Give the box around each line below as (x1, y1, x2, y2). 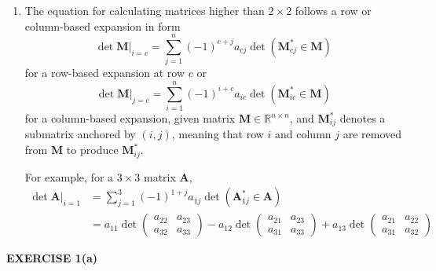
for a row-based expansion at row (24, 64, 185, 81)
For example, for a (24, 168, 114, 185)
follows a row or (295, 2, 372, 18)
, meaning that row (171, 126, 264, 142)
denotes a (339, 110, 386, 126)
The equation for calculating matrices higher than (24, 2, 265, 18)
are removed (343, 126, 402, 142)
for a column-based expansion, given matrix (24, 110, 236, 126)
